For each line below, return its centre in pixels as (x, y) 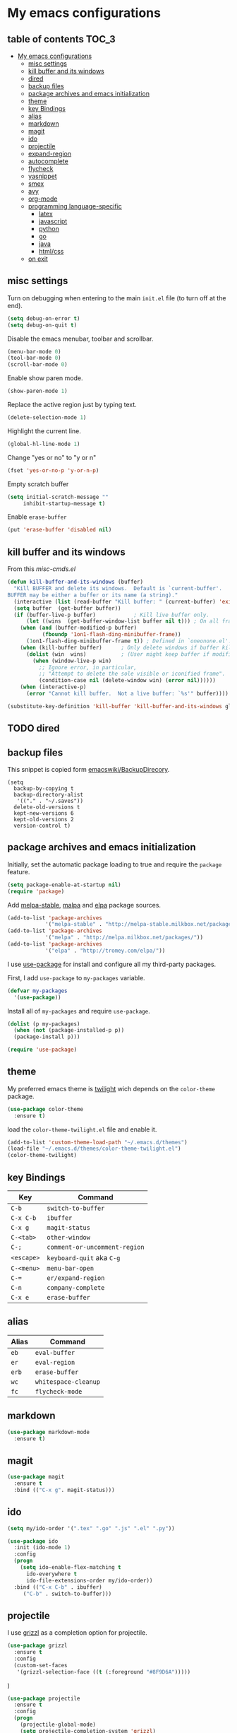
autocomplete (48, 161)
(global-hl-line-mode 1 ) (44, 444)
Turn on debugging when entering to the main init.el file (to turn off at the (117, 298)
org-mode (43, 199)
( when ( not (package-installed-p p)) (69, 1030)
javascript (53, 221)
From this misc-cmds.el (42, 569)
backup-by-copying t (44, 788)
